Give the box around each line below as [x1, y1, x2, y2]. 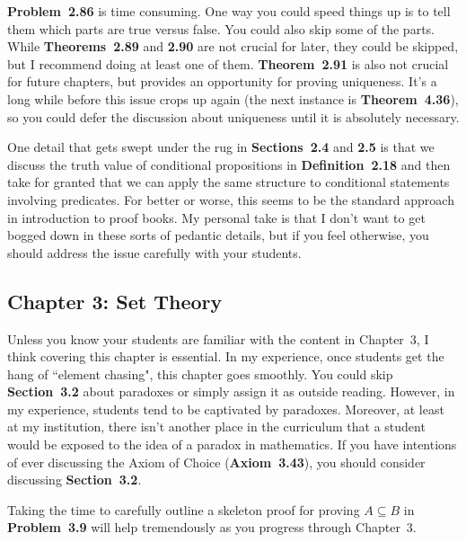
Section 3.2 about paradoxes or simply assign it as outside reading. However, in [7, 382, 455, 401]
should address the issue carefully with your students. [7, 243, 302, 262]
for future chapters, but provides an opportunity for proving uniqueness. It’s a [7, 72, 437, 91]
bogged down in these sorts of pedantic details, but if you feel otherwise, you [7, 226, 429, 244]
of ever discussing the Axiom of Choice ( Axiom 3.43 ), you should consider [7, 452, 426, 471]
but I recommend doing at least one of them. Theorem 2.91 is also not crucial [7, 54, 449, 73]
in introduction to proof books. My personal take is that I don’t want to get [7, 208, 426, 227]
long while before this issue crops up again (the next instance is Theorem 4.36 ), [7, 89, 459, 108]
